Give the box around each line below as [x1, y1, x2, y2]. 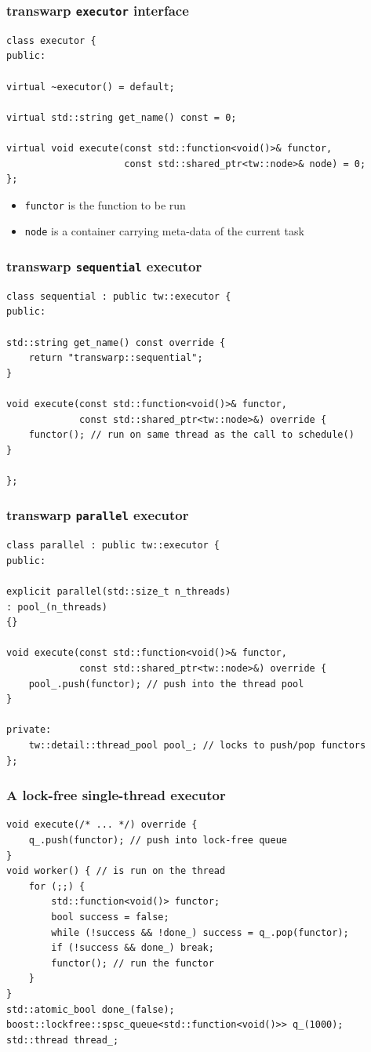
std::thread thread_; [6, 1034, 119, 1046]
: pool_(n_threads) [6, 601, 107, 613]
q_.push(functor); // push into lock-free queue [28, 835, 287, 846]
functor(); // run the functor [51, 957, 214, 969]
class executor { [6, 35, 96, 46]
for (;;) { [28, 880, 85, 892]
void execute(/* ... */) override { [6, 819, 198, 831]
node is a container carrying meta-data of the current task [24, 223, 304, 239]
